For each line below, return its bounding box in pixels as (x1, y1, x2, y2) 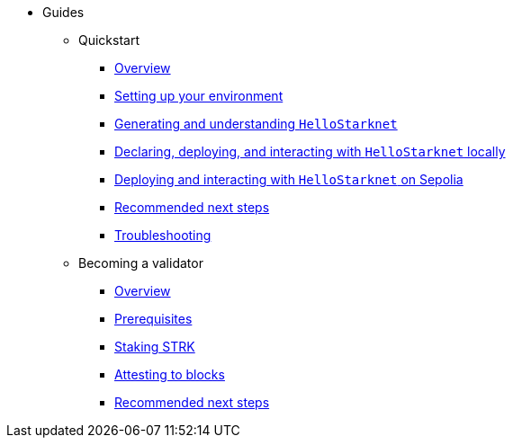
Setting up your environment (114, 88, 283, 103)
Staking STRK (114, 339, 195, 354)
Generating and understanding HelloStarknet (114, 116, 398, 131)
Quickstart (78, 32, 140, 48)
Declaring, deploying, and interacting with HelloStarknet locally (114, 144, 506, 159)
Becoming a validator (78, 255, 203, 271)
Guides (42, 4, 85, 20)
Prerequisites (114, 311, 193, 326)
